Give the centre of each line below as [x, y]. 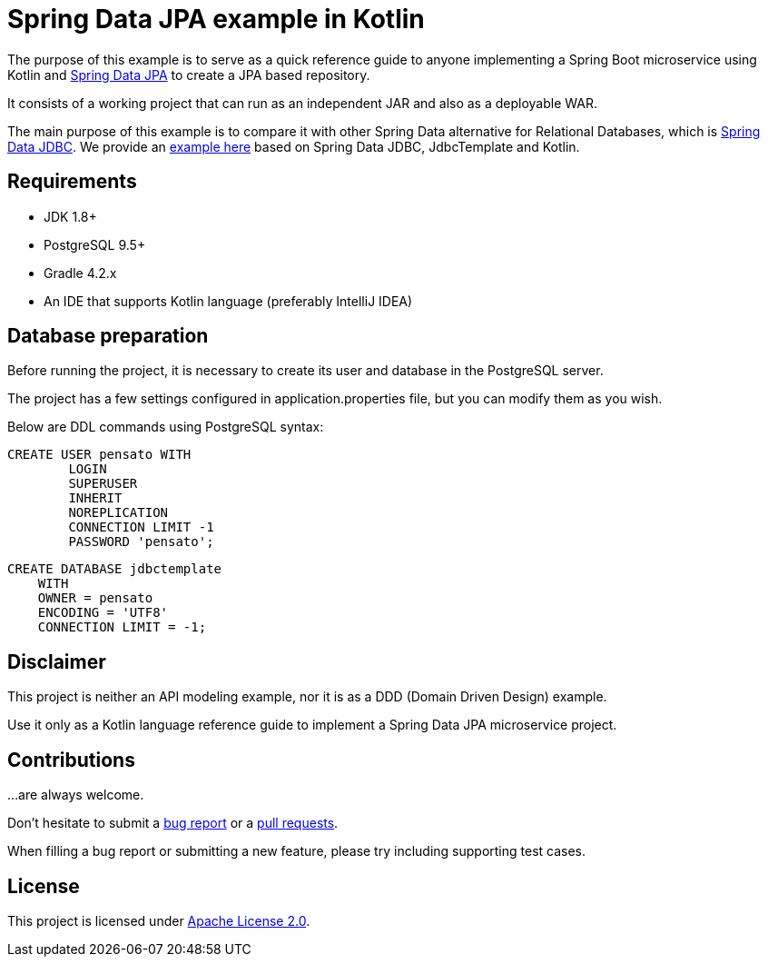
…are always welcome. [76, 795]
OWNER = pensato [95, 598]
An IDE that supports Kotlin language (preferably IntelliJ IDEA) [228, 301]
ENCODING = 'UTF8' [103, 613]
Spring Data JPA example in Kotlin [216, 19]
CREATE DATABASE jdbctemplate [115, 569]
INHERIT [95, 498]
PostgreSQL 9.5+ [95, 244]
